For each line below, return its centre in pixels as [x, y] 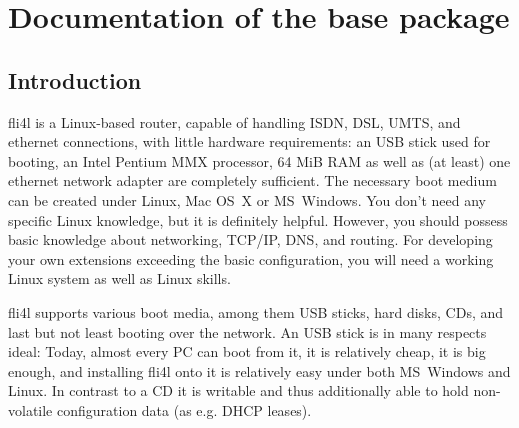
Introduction [75, 79]
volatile [30, 409]
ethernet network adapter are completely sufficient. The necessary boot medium [252, 180]
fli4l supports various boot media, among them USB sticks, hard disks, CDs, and [256, 311]
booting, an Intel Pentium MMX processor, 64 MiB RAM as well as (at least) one [259, 160]
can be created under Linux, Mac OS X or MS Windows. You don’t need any [247, 199]
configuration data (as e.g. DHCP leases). [184, 409]
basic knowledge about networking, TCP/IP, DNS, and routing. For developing [250, 239]
